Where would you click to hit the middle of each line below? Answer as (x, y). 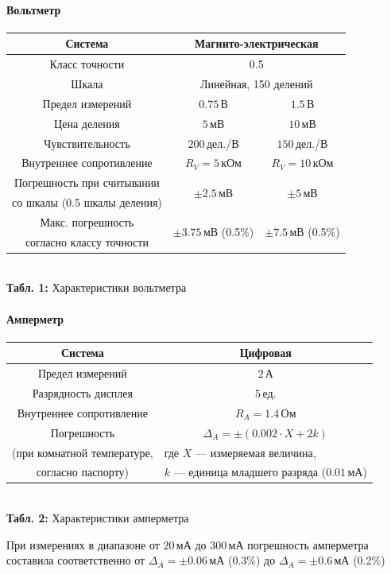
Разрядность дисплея (82, 393)
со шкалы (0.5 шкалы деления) (87, 202)
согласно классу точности (87, 241)
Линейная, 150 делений (256, 83)
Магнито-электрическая (257, 43)
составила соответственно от (76, 560)
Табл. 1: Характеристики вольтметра (97, 287)
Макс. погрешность (87, 221)
